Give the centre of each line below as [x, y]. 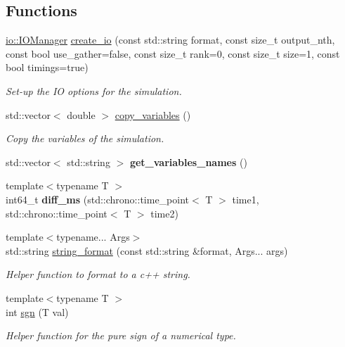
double [81, 114]
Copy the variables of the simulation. [85, 138]
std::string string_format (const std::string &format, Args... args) [147, 250]
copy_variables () [153, 114]
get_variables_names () [188, 162]
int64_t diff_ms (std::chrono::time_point [98, 199]
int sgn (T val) [37, 311]
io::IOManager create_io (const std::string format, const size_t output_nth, [170, 40]
